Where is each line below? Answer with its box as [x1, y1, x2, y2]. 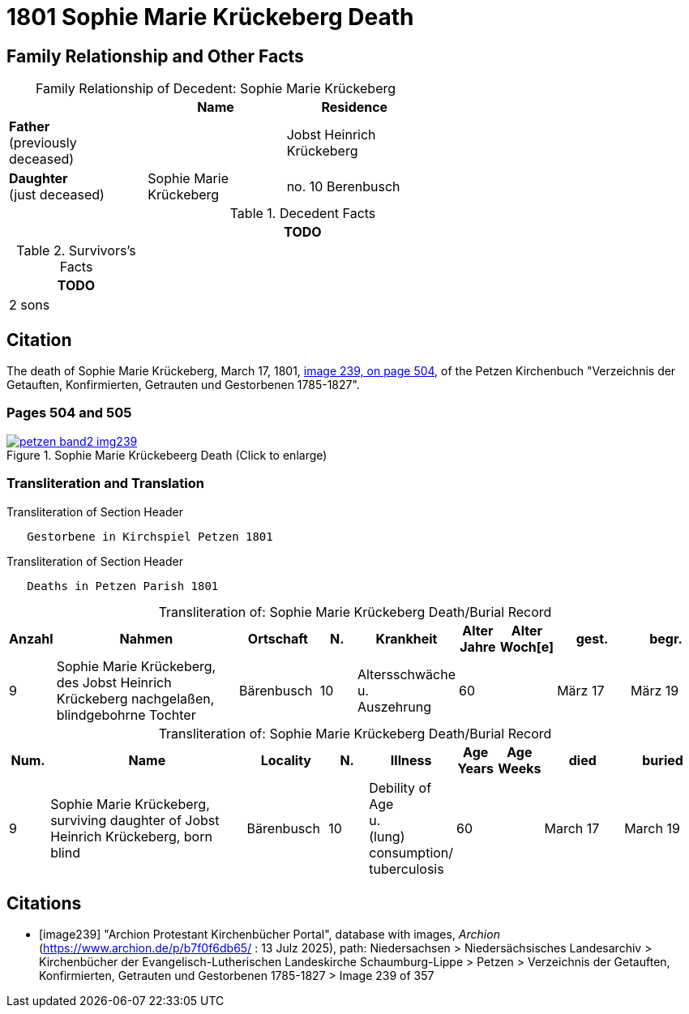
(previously [9, 135, 77, 152]
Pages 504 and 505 [6, 404, 132, 421]
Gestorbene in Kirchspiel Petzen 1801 [27, 529, 273, 543]
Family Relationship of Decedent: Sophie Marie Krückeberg [35, 80, 396, 97]
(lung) [369, 828, 405, 845]
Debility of [369, 779, 432, 796]
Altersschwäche [357, 665, 456, 682]
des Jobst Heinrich [56, 674, 172, 691]
